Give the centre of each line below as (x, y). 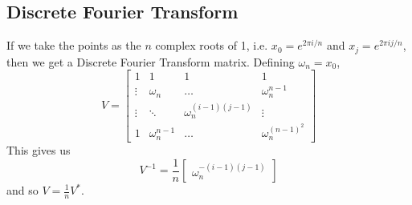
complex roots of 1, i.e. (212, 45)
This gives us (39, 149)
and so (22, 190)
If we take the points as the (74, 45)
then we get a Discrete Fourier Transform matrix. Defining (151, 61)
